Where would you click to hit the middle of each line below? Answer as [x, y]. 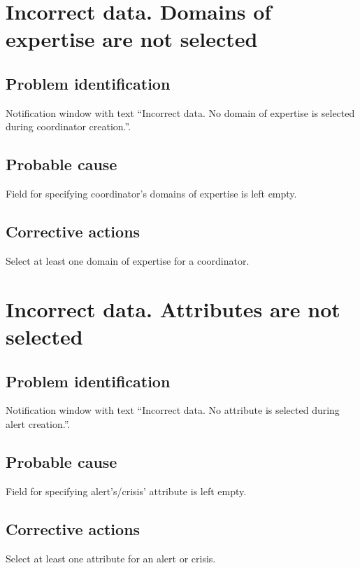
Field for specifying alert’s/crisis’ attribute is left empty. [126, 491]
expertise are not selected [132, 39]
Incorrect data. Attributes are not [173, 309]
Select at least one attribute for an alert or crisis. [111, 558]
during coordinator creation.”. [69, 126]
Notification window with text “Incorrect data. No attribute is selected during [173, 410]
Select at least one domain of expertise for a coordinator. [128, 260]
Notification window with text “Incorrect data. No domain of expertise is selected [180, 112]
